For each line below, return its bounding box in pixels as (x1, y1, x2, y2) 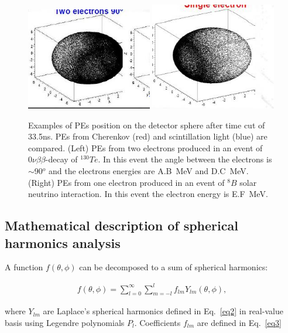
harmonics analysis (5, 233, 121, 252)
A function (5, 261, 43, 273)
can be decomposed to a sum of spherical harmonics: (79, 261, 268, 273)
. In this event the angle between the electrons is (98, 153, 272, 165)
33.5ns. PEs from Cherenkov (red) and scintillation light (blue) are (28, 130, 268, 142)
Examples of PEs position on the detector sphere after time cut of (28, 118, 265, 131)
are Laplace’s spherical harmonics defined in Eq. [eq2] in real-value (43, 305, 283, 317)
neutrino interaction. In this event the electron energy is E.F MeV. (28, 188, 268, 200)
